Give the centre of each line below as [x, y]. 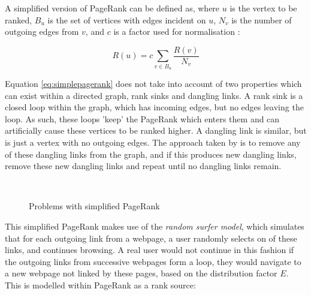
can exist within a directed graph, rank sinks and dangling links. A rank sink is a [154, 95]
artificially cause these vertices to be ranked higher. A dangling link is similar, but [156, 130]
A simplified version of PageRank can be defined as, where [112, 8]
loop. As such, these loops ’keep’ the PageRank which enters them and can [142, 118]
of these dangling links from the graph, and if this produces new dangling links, [151, 154]
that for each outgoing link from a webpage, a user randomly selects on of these [151, 238]
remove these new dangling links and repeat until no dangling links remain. [143, 166]
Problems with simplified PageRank [94, 206]
